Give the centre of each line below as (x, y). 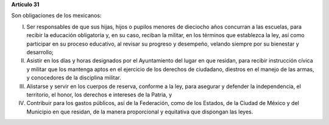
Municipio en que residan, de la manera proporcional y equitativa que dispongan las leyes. (140, 112)
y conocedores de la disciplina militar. (74, 78)
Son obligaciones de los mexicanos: (56, 16)
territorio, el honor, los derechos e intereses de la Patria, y (99, 95)
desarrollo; (40, 52)
